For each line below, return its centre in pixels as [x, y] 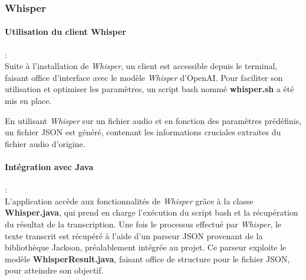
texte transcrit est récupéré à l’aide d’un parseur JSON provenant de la [134, 235]
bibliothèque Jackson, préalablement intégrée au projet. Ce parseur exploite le [146, 247]
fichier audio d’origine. [45, 143]
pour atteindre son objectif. [54, 270]
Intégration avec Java [49, 166]
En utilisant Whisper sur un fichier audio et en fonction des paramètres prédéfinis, [153, 120]
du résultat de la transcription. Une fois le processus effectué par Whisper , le [143, 224]
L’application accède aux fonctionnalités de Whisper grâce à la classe [129, 201]
